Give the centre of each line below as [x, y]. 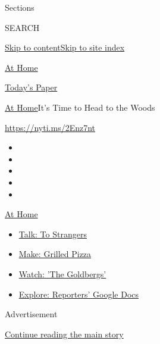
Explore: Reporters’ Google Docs [79, 294]
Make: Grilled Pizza [55, 254]
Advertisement [31, 314]
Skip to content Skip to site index [65, 47]
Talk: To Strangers [53, 234]
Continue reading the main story [64, 334]
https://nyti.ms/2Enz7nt [50, 127]
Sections [20, 7]
